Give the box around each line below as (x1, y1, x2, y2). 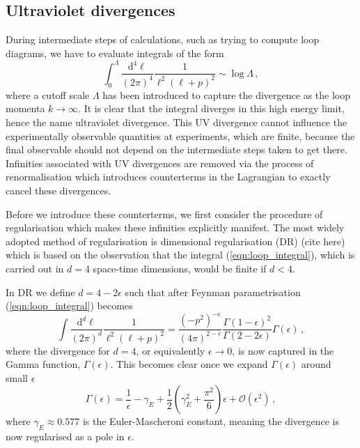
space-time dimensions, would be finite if (93, 261, 267, 275)
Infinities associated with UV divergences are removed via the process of (6, 155, 314, 170)
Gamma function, (6, 357, 81, 371)
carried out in (6, 261, 64, 275)
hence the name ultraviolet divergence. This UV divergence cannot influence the (6, 115, 347, 130)
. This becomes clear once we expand (110, 357, 268, 371)
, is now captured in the (232, 343, 334, 357)
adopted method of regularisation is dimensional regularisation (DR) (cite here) (6, 233, 345, 248)
